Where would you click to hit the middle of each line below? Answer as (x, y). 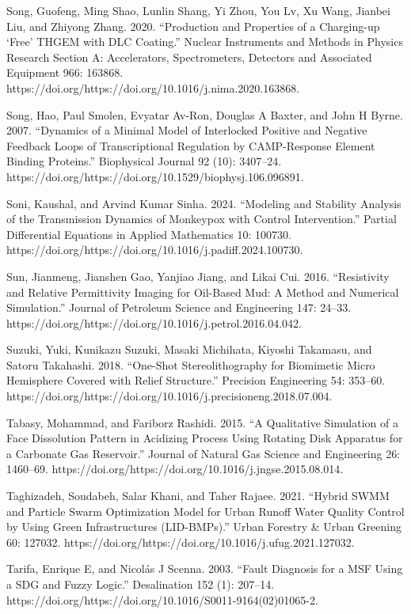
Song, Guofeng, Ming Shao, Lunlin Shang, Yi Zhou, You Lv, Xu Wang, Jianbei (198, 10)
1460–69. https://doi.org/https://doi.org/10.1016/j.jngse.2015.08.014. (175, 469)
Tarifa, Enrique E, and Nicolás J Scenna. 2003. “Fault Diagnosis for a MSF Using (205, 569)
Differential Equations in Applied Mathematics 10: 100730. (149, 234)
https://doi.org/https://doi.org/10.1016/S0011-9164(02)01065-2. (162, 599)
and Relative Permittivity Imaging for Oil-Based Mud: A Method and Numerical (203, 292)
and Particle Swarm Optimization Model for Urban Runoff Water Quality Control (205, 511)
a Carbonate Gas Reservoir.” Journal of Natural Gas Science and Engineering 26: (204, 453)
